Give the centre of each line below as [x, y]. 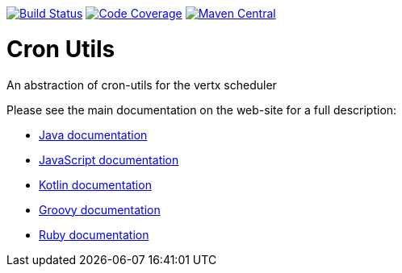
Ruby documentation [94, 234]
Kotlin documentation [95, 184]
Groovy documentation [100, 209]
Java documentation [93, 134]
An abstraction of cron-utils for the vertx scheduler [142, 85]
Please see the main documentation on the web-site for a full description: [202, 110]
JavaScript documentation [109, 159]
